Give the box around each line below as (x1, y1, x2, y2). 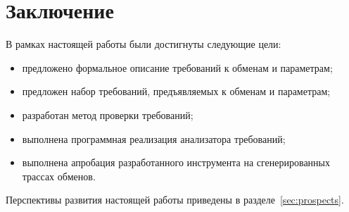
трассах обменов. (22, 168, 96, 183)
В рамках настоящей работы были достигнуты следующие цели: (6, 37, 281, 51)
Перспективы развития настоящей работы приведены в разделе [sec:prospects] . (6, 192, 344, 207)
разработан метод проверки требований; (22, 107, 193, 122)
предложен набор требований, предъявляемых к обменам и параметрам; (22, 84, 331, 99)
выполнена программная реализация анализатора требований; (22, 131, 286, 146)
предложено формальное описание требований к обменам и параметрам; (22, 60, 333, 75)
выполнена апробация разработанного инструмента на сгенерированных (22, 155, 330, 170)
